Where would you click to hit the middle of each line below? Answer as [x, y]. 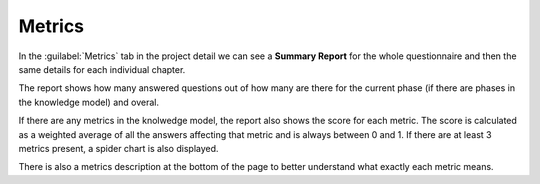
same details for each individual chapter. [102, 69]
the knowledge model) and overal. [89, 102]
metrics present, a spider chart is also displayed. [118, 148]
